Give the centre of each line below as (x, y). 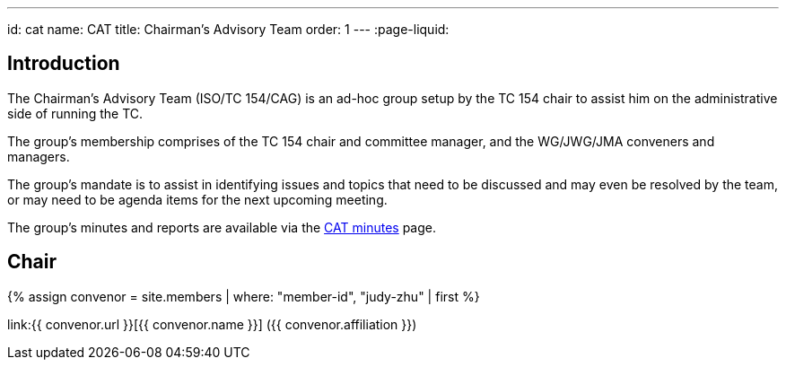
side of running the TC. (75, 113)
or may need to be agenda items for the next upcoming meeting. (197, 199)
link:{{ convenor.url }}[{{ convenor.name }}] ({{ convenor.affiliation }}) (212, 324)
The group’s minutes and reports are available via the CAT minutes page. (222, 227)
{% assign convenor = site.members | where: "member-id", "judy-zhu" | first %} (244, 296)
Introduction (64, 64)
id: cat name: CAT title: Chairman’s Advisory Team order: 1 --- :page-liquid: (228, 29)
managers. (39, 156)
